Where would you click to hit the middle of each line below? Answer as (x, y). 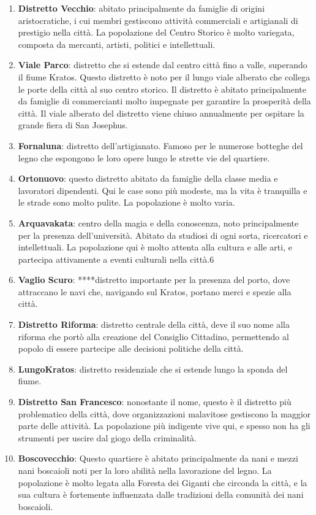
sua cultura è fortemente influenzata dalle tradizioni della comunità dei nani (161, 494)
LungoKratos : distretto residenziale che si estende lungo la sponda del (153, 369)
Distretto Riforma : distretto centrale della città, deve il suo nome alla (154, 324)
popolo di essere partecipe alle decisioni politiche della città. (131, 348)
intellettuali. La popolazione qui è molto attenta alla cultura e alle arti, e (155, 247)
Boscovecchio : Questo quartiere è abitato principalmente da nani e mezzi (158, 458)
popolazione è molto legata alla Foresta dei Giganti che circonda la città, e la (163, 482)
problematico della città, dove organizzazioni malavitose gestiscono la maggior (164, 413)
